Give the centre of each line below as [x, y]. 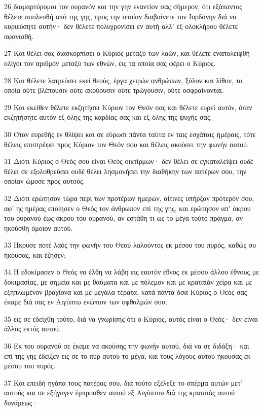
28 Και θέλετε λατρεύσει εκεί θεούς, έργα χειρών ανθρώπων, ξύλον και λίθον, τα [123, 80]
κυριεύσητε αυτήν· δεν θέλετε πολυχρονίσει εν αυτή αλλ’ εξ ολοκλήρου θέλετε [121, 26]
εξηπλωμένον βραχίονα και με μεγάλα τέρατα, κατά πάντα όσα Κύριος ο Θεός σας [126, 292]
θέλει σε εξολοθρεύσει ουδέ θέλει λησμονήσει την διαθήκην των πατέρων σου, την [125, 171]
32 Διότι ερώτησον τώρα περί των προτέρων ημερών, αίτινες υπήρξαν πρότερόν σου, [129, 198]
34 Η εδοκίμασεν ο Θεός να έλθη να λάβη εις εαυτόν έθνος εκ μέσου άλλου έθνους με [132, 272]
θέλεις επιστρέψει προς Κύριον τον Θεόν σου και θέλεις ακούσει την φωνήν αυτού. [126, 144]
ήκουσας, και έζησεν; [35, 254]
